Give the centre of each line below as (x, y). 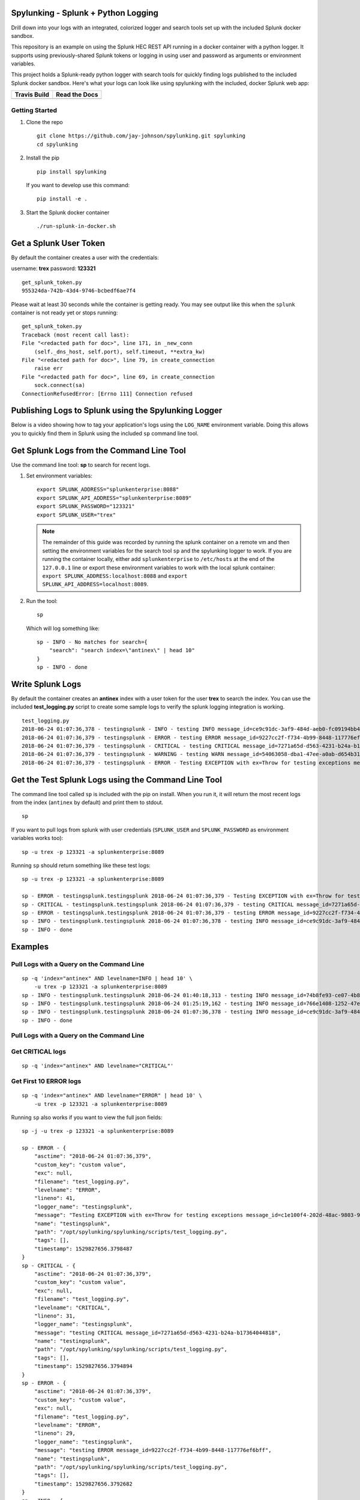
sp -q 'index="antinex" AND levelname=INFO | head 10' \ (107, 978)
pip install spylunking (72, 172)
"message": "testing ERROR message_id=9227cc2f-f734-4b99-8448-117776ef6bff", (153, 1450)
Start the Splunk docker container (68, 212)
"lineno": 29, (55, 1433)
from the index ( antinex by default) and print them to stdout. (87, 802)
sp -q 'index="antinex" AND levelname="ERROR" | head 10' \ (112, 1096)
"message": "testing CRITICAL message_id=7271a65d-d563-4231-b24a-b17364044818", (157, 1333)
